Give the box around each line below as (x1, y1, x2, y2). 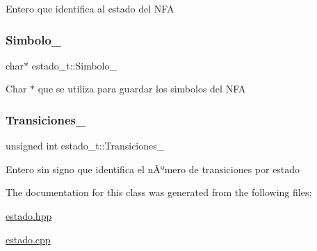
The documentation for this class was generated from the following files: (6, 185, 312, 200)
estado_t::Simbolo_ (31, 58, 117, 72)
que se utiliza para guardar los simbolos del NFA (38, 81, 246, 96)
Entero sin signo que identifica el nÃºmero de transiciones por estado (6, 161, 300, 176)
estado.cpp (6, 232, 51, 246)
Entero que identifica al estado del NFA (6, 1, 174, 15)
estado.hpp (6, 209, 52, 222)
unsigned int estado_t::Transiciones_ (6, 138, 165, 153)
